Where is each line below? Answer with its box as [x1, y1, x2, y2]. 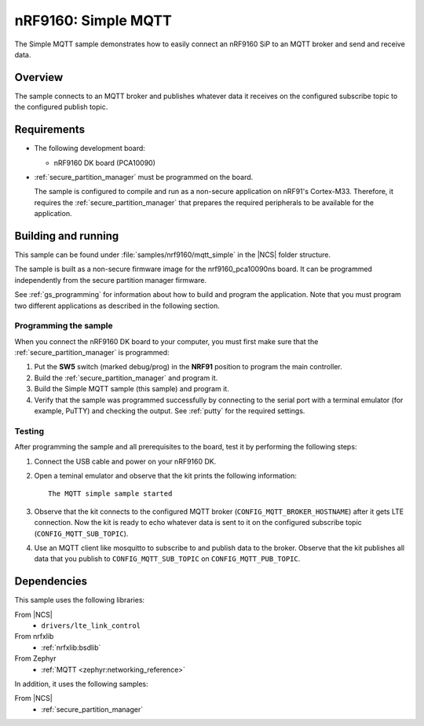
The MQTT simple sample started [48, 489, 173, 498]
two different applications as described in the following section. [14, 301, 220, 310]
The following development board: [34, 144, 145, 153]
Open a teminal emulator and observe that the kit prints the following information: [34, 471, 298, 480]
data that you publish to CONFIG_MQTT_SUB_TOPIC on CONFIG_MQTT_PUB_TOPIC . [34, 554, 301, 563]
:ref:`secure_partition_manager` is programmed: [14, 348, 170, 357]
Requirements [14, 123, 86, 137]
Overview [14, 71, 64, 84]
